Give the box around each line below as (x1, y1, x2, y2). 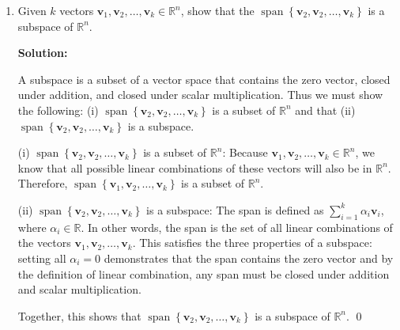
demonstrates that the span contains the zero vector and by (104, 249, 394, 266)
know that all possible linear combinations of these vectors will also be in (17, 159, 372, 176)
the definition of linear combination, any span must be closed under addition (17, 265, 390, 282)
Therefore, (17, 175, 68, 192)
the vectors (17, 234, 71, 251)
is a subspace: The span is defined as (146, 201, 324, 218)
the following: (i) (17, 101, 99, 118)
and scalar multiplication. (17, 281, 142, 298)
